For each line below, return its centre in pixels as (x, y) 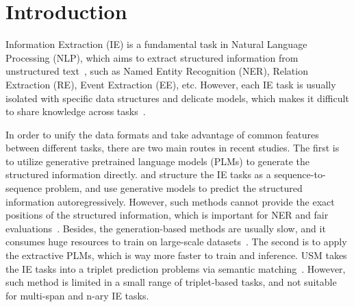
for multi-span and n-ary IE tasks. (77, 295)
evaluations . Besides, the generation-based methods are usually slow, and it (166, 228)
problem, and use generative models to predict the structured (174, 188)
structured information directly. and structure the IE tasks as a (138, 174)
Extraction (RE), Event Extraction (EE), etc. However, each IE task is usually (171, 84)
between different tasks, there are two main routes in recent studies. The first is (173, 148)
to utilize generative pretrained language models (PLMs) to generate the (158, 161)
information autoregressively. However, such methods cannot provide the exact (170, 201)
